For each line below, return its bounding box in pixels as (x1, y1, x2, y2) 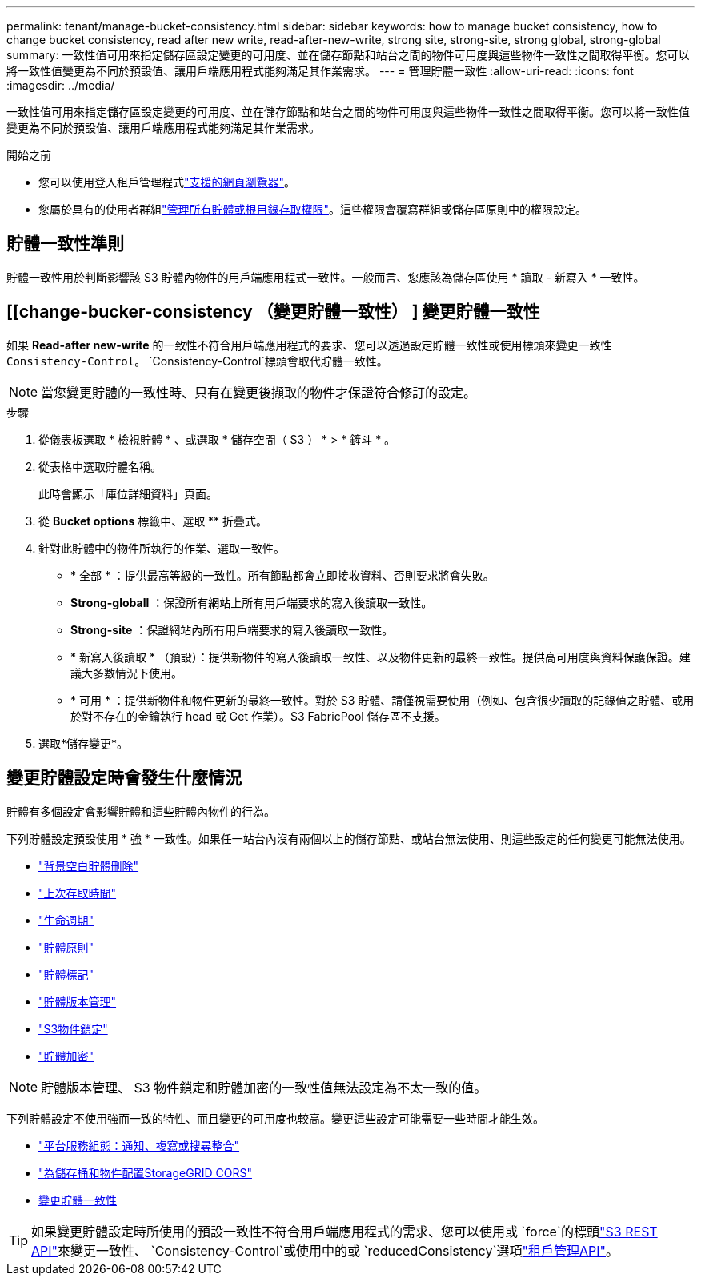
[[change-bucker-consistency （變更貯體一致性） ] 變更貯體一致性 (6, 302, 540, 322)
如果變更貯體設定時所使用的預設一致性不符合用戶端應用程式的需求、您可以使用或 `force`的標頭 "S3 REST (31, 1223, 658, 1240)
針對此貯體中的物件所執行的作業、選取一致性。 (38, 541, 285, 555)
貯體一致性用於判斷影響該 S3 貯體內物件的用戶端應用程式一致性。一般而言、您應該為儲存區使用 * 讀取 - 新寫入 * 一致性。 (6, 270, 645, 284)
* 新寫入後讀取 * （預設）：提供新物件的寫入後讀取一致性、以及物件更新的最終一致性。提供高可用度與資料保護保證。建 (70, 649, 691, 664)
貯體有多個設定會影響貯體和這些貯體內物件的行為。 (6, 804, 275, 818)
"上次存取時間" (38, 885, 117, 900)
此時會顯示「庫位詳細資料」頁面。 (38, 486, 218, 501)
